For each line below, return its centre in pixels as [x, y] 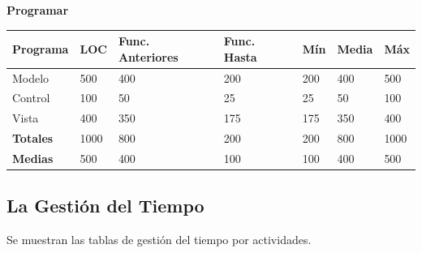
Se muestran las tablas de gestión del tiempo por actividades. [159, 240]
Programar [38, 10]
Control [31, 98]
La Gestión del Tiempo [105, 206]
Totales [33, 138]
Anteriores [148, 56]
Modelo [31, 77]
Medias [33, 158]
